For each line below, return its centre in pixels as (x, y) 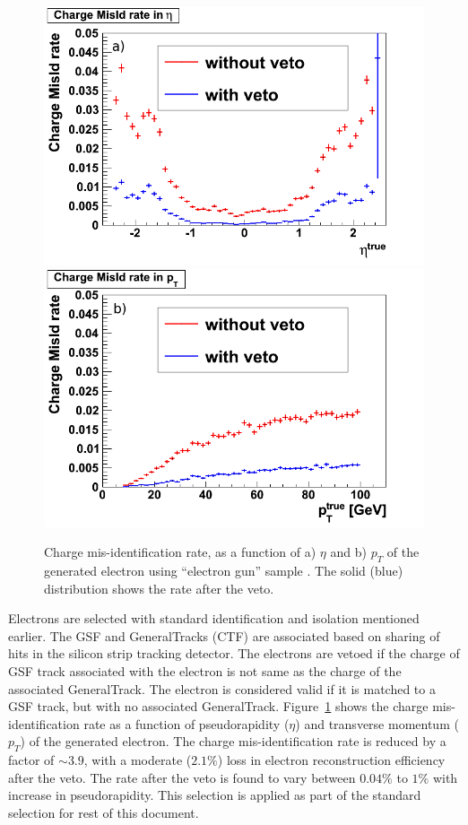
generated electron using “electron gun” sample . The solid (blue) (224, 571)
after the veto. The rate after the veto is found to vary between (182, 777)
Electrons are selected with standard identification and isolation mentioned (214, 618)
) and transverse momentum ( (377, 723)
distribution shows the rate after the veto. (159, 588)
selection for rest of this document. (104, 812)
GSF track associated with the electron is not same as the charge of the (205, 671)
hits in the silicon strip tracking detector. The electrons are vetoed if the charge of (234, 653)
